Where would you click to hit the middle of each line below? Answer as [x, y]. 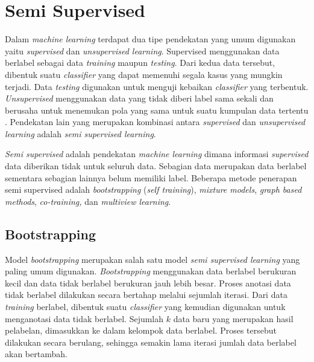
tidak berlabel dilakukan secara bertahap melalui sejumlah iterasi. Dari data [146, 295]
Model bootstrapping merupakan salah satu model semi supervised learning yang [152, 259]
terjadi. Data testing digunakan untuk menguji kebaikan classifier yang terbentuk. [157, 86]
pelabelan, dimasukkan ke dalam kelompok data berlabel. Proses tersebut [141, 330]
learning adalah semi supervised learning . [80, 133]
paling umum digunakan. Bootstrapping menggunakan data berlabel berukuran [151, 271]
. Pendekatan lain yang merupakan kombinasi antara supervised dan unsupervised [155, 122]
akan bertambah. [36, 354]
